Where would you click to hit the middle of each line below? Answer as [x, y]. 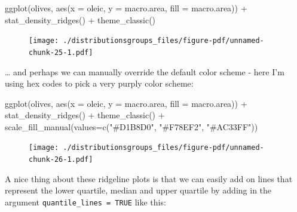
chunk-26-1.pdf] [61, 160]
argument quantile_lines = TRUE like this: [85, 202]
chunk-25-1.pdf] [61, 52]
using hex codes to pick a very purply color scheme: [99, 83]
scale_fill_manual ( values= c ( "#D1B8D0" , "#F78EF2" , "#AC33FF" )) [131, 126]
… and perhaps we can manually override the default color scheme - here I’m [145, 71]
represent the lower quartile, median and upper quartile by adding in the [138, 190]
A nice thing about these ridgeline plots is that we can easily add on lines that [149, 178]
